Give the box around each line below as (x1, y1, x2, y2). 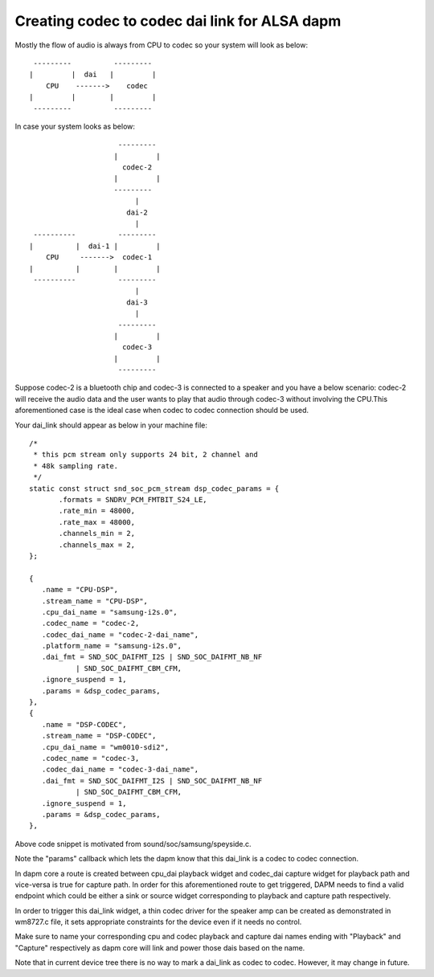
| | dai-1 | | (29, 241, 161, 251)
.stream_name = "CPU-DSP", (41, 596, 149, 606)
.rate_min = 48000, (59, 506, 136, 516)
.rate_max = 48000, (59, 517, 136, 526)
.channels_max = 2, (59, 540, 136, 550)
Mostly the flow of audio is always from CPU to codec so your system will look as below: (14, 40, 309, 50)
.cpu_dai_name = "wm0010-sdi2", (41, 742, 170, 751)
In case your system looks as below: (14, 121, 136, 131)
